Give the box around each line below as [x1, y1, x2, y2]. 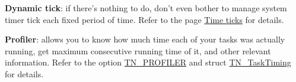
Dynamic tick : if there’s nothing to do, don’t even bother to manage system [5, 2, 287, 14]
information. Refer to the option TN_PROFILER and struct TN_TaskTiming [5, 56, 291, 68]
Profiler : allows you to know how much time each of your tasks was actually [5, 33, 285, 45]
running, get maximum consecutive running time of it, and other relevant [5, 44, 271, 57]
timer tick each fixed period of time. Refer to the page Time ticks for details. [5, 13, 284, 25]
